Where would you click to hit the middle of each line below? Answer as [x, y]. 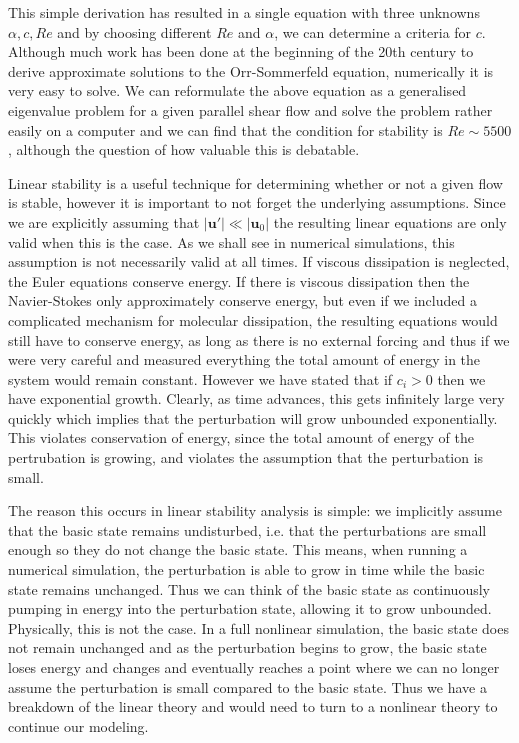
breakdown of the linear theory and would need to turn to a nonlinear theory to [253, 706]
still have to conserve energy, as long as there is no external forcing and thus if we [259, 339]
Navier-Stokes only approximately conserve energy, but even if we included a [242, 300]
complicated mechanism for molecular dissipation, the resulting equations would [253, 319]
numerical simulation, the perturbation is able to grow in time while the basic [246, 569]
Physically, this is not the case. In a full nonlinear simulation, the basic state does [258, 627]
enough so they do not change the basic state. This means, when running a [238, 549]
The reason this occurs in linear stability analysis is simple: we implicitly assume [255, 510]
